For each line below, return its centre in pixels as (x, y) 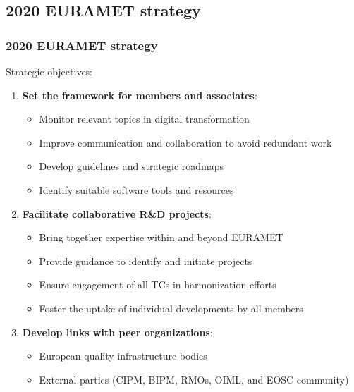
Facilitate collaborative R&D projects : (117, 213)
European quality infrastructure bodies (123, 356)
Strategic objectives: (49, 71)
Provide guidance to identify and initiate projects (146, 261)
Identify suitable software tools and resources (136, 189)
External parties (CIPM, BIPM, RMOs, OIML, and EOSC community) (194, 379)
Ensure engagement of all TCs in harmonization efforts (158, 284)
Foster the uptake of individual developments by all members (171, 308)
